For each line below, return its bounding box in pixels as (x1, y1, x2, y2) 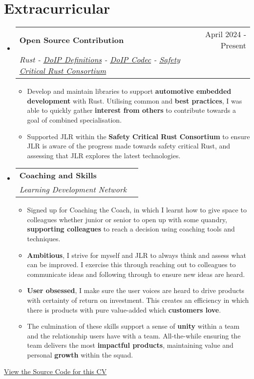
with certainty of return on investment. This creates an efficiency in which (27, 295, 249, 305)
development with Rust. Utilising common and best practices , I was (27, 95, 242, 105)
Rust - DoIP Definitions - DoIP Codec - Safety (19, 54, 180, 65)
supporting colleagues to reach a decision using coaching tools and (27, 224, 235, 234)
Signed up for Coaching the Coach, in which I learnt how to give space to (27, 205, 247, 215)
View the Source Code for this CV (4, 366, 107, 376)
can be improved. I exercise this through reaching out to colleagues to (27, 259, 236, 270)
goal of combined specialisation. (27, 114, 122, 125)
